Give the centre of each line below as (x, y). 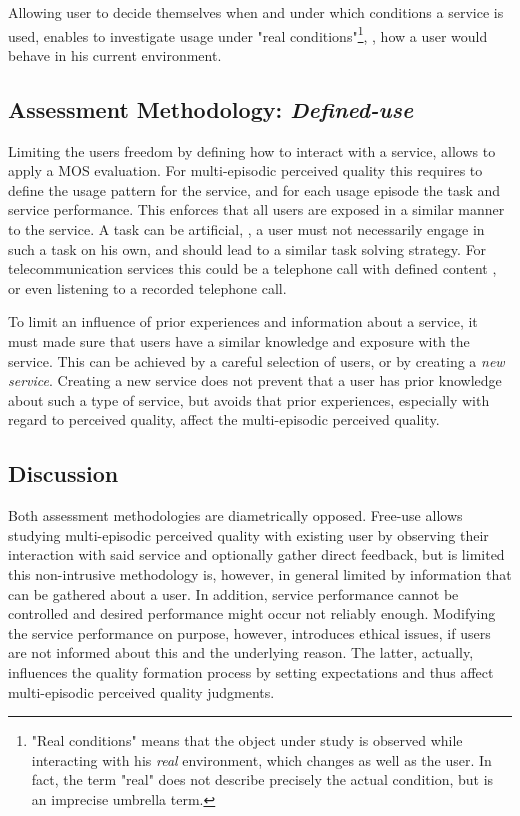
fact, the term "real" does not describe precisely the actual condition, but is (262, 779)
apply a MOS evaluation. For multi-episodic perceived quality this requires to (245, 170)
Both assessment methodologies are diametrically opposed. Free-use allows (235, 515)
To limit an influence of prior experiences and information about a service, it (243, 321)
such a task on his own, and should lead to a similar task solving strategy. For (247, 248)
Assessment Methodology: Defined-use (211, 108)
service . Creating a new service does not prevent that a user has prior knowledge (255, 380)
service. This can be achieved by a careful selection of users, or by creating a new (256, 360)
